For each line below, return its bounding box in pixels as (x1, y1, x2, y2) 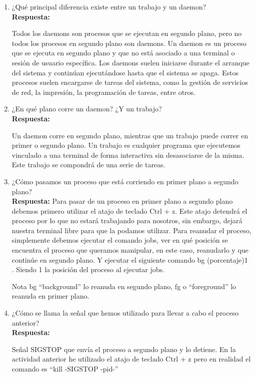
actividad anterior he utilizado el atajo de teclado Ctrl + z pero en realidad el (11, 354, 251, 364)
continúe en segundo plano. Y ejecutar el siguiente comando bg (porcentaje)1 (11, 254, 248, 265)
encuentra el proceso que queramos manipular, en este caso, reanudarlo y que (11, 245, 248, 255)
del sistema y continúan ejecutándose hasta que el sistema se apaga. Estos (11, 67, 238, 77)
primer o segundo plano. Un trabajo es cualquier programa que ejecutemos (11, 140, 240, 150)
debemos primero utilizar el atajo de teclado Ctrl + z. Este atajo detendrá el (11, 205, 247, 216)
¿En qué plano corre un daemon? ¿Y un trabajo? (11, 103, 162, 114)
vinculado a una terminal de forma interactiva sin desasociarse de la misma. (11, 149, 244, 160)
